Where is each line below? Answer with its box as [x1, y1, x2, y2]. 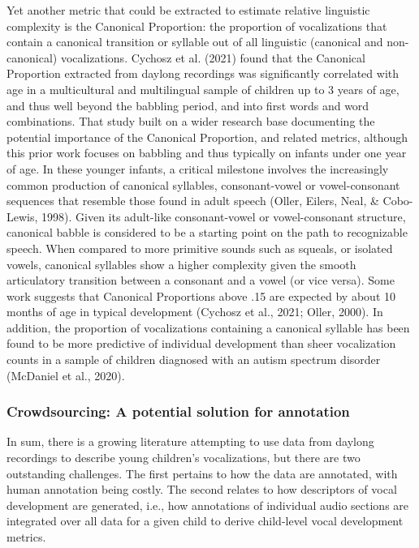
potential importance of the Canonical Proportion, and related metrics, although [6, 128, 408, 145]
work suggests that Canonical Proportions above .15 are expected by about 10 [6, 287, 395, 304]
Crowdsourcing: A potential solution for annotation [6, 401, 350, 422]
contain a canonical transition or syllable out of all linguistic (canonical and [6, 33, 383, 50]
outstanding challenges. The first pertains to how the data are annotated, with [6, 465, 398, 482]
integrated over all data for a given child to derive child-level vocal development [6, 512, 404, 529]
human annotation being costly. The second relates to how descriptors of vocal [6, 481, 397, 498]
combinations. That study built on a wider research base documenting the [6, 113, 375, 130]
